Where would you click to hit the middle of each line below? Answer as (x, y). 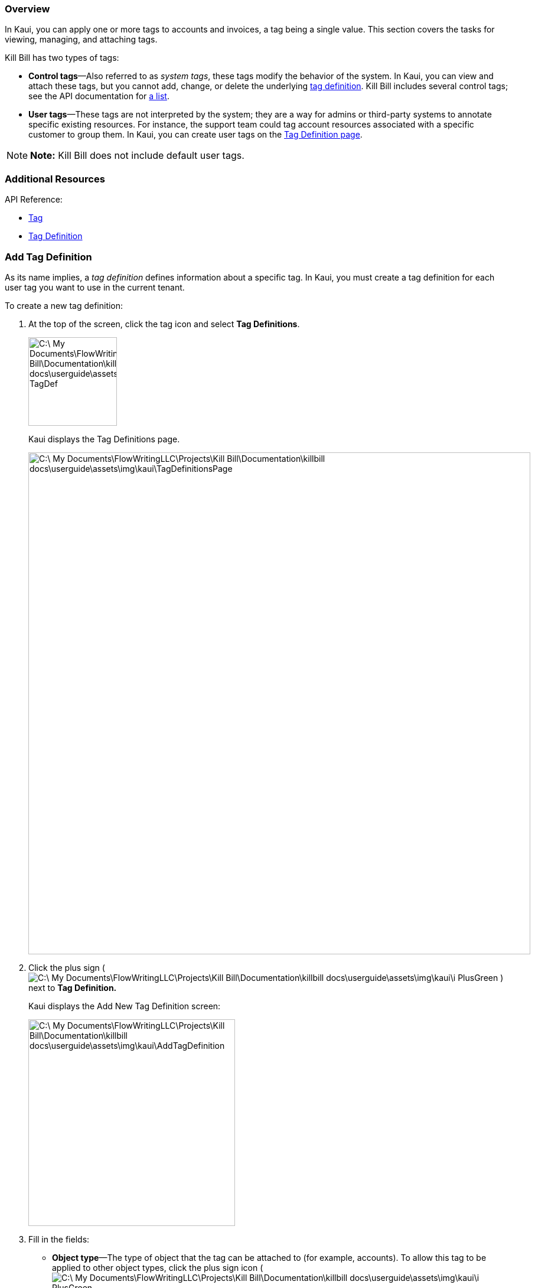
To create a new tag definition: (64, 305)
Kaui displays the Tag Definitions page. (104, 439)
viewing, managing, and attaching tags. (81, 40)
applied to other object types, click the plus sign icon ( (158, 1267)
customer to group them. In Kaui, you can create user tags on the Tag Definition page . (195, 135)
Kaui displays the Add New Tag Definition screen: (125, 1006)
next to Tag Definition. (73, 987)
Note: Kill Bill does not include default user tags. (137, 156)
